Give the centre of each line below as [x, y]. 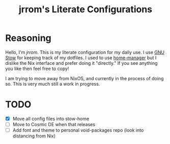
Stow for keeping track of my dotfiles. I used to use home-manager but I [81, 58]
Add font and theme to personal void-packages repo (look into [78, 130]
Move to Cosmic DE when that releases [54, 124]
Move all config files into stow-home [51, 118]
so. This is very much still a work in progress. [53, 84]
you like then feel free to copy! [37, 68]
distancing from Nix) [34, 136]
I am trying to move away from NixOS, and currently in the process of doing [84, 78]
